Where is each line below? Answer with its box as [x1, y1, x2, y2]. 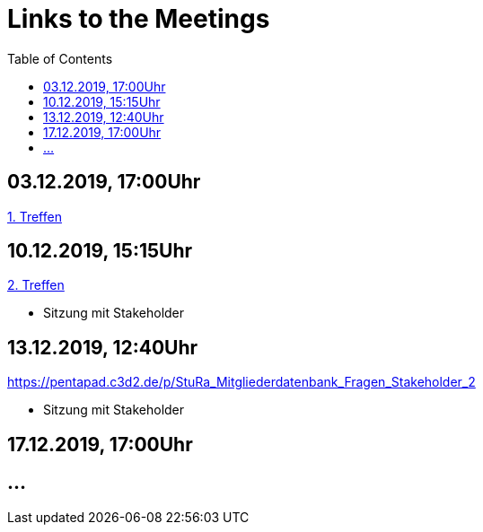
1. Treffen [7, 208, 62, 224]
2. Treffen [7, 277, 65, 293]
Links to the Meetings [7, 4, 270, 34]
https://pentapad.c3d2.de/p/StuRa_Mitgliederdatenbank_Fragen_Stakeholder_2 [7, 374, 476, 390]
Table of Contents [7, 50, 113, 66]
